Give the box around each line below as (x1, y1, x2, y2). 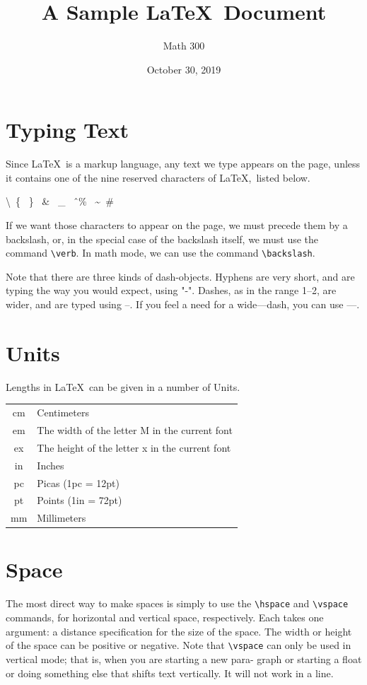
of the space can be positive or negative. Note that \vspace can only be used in (6, 638, 351, 652)
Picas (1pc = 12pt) (37, 475, 120, 490)
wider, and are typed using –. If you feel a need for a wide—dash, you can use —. (6, 297, 360, 312)
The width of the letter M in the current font (37, 422, 233, 437)
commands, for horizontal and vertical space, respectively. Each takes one (6, 610, 324, 625)
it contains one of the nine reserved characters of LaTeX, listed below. (6, 170, 310, 185)
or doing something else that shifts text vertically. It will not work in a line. (6, 665, 334, 680)
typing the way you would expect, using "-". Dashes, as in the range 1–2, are (6, 283, 337, 298)
